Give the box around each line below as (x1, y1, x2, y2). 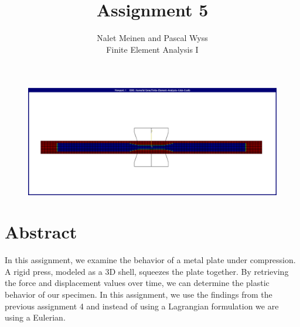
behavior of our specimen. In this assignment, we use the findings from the (5, 288, 272, 300)
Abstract (5, 220, 77, 244)
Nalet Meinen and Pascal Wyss (97, 32, 208, 44)
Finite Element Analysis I (106, 43, 199, 55)
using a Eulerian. (5, 311, 66, 323)
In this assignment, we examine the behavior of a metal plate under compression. (5, 254, 296, 266)
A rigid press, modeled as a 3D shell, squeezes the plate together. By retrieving (5, 265, 289, 277)
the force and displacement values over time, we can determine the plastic (5, 277, 270, 289)
